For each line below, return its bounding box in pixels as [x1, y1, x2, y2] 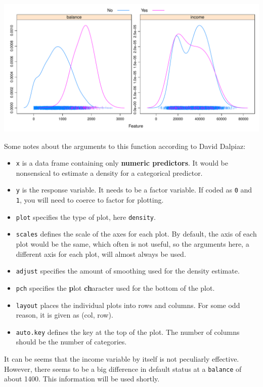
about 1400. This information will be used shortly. [4, 373, 160, 384]
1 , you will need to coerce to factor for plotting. [16, 195, 164, 205]
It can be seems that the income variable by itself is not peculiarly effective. [4, 354, 239, 364]
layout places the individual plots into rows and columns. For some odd [16, 299, 240, 310]
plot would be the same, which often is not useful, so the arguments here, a [16, 239, 249, 249]
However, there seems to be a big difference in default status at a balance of [4, 363, 242, 374]
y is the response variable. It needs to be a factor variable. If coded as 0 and [16, 184, 252, 195]
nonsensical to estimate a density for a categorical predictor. [16, 167, 203, 178]
